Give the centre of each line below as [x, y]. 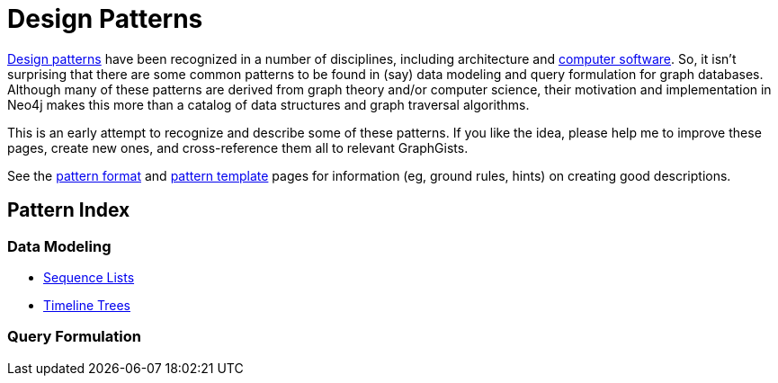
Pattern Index [69, 210]
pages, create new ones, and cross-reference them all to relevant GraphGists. [238, 147]
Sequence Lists [89, 277]
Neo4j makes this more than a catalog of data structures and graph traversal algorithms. [268, 104]
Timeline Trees [87, 305]
